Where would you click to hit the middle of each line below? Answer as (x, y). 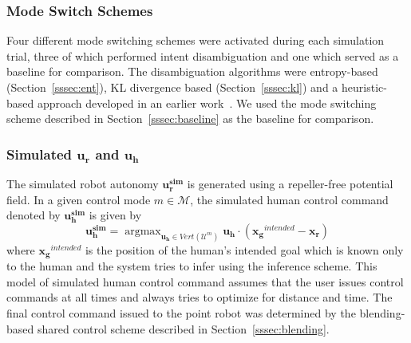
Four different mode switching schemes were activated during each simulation (196, 40)
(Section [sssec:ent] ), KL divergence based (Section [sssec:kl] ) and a (172, 87)
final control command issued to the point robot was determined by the (181, 312)
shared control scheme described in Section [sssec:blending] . (183, 328)
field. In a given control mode (79, 199)
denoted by (34, 215)
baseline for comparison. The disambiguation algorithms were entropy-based (192, 71)
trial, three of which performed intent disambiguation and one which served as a (203, 55)
